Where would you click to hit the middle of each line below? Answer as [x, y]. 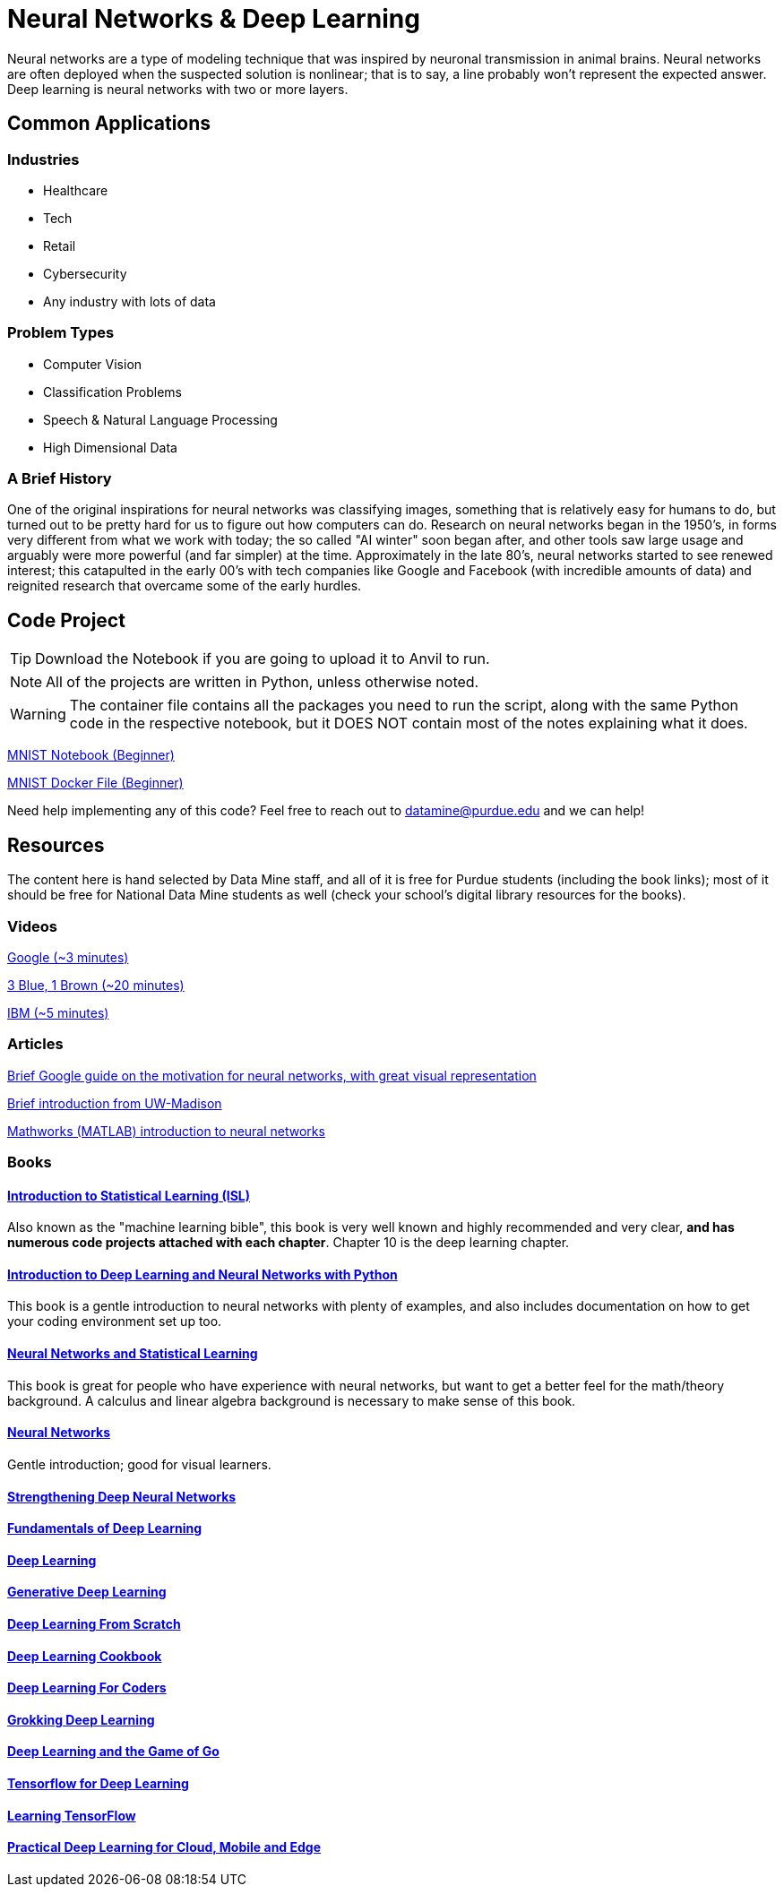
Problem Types [61, 333]
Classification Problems [112, 392]
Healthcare [76, 190]
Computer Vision [93, 364]
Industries [43, 159]
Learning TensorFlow [72, 1815]
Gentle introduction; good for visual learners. [139, 1464]
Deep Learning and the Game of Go [113, 1752]
